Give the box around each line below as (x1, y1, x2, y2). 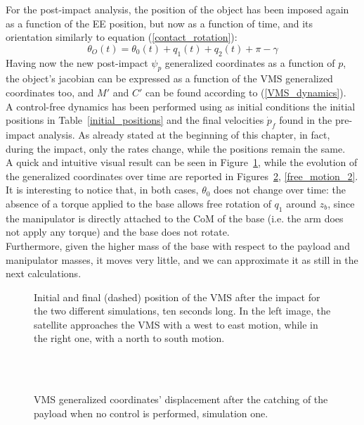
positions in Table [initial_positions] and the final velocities (6, 113, 264, 127)
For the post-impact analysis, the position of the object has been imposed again (6, 2, 349, 16)
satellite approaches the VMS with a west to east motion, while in (34, 317, 318, 331)
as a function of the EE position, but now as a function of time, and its (6, 15, 313, 30)
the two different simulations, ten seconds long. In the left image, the (34, 303, 331, 318)
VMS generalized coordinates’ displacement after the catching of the (34, 392, 328, 407)
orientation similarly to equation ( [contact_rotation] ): (6, 30, 238, 44)
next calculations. (6, 266, 82, 281)
